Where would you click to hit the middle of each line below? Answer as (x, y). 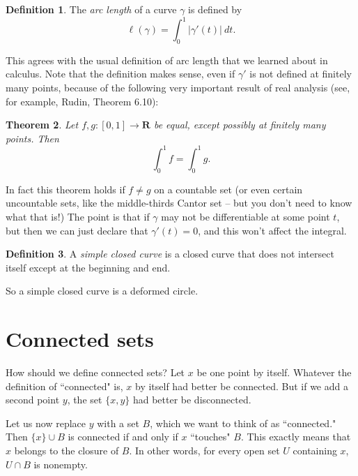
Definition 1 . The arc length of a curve (91, 9)
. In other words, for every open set (204, 450)
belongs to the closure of (67, 450)
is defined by (215, 9)
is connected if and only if (123, 437)
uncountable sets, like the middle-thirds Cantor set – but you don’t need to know (179, 203)
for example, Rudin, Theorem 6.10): (82, 101)
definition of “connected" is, (64, 386)
